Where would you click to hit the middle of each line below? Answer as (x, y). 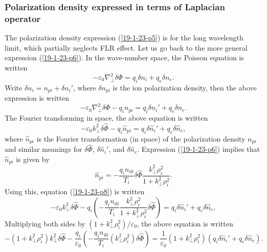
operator (23, 18)
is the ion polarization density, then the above (185, 87)
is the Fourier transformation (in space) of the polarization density (141, 138)
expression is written (37, 98)
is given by (33, 159)
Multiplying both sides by (45, 223)
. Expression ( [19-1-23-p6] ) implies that (198, 149)
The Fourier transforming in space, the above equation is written (106, 118)
